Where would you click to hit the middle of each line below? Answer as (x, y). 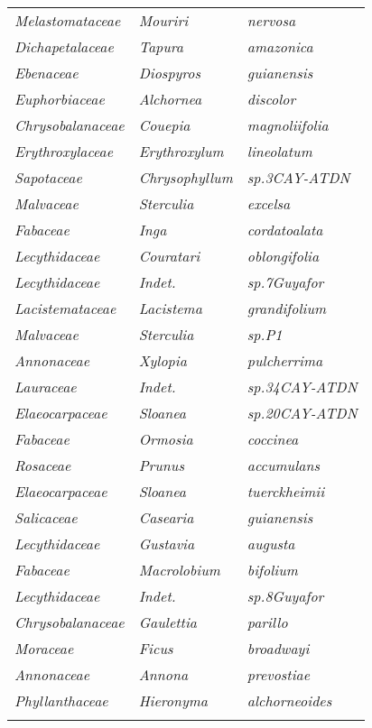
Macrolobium (179, 570)
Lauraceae (46, 387)
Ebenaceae (46, 73)
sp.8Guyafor (285, 596)
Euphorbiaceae (60, 99)
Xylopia (163, 360)
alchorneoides (289, 700)
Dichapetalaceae (64, 46)
